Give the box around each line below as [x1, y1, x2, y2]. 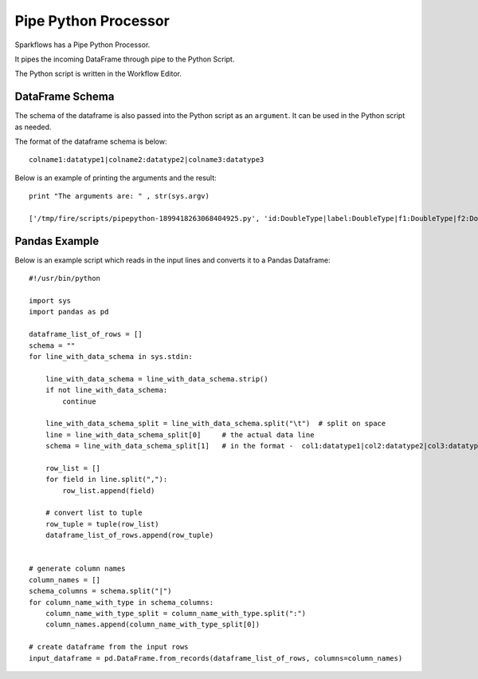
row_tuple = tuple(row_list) [45, 519, 159, 528]
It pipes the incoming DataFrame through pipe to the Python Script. [14, 54, 235, 64]
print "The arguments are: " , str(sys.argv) [29, 191, 210, 201]
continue [62, 397, 96, 406]
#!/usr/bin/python [29, 274, 101, 283]
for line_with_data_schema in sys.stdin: [29, 352, 193, 361]
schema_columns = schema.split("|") [29, 586, 172, 596]
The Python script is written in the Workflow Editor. [14, 69, 182, 79]
